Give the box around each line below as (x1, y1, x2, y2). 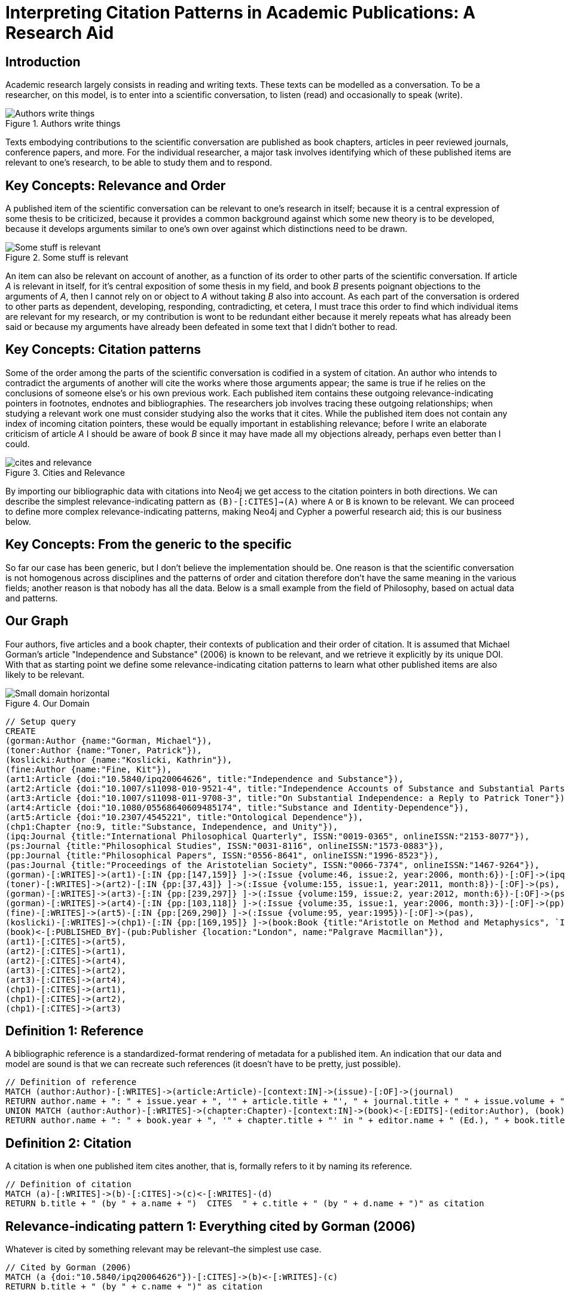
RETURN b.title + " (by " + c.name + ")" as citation (5, 1282, 262, 1292)
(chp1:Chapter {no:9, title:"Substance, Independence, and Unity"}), (5, 821, 338, 832)
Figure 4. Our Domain (5, 698, 90, 708)
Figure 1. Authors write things (5, 118, 121, 129)
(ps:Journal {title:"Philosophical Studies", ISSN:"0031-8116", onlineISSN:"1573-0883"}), (5, 840, 444, 851)
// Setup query (5, 716, 77, 726)
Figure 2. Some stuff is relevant (5, 252, 129, 263)
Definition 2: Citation (5, 1135, 132, 1151)
